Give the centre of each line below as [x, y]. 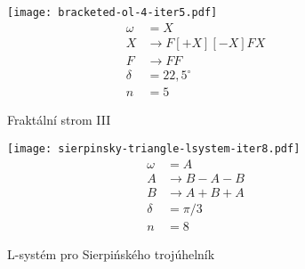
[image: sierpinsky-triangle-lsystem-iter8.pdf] [154, 148]
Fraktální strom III [59, 120]
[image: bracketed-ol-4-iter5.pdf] [112, 12]
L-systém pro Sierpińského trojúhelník [111, 253]
